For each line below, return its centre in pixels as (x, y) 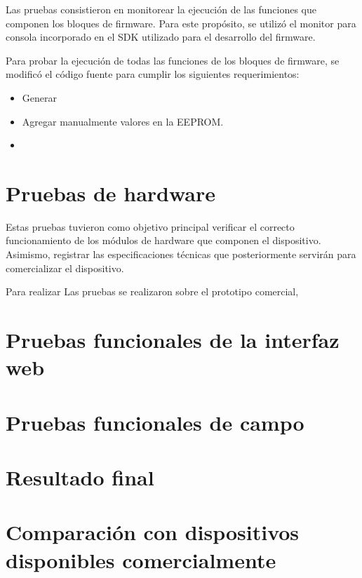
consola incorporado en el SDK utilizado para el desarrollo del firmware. (161, 37)
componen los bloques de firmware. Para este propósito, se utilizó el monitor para (181, 23)
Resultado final (80, 477)
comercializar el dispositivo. (65, 268)
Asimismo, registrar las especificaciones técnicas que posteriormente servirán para (181, 254)
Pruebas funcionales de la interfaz (173, 340)
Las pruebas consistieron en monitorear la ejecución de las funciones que (161, 9)
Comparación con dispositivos (153, 532)
